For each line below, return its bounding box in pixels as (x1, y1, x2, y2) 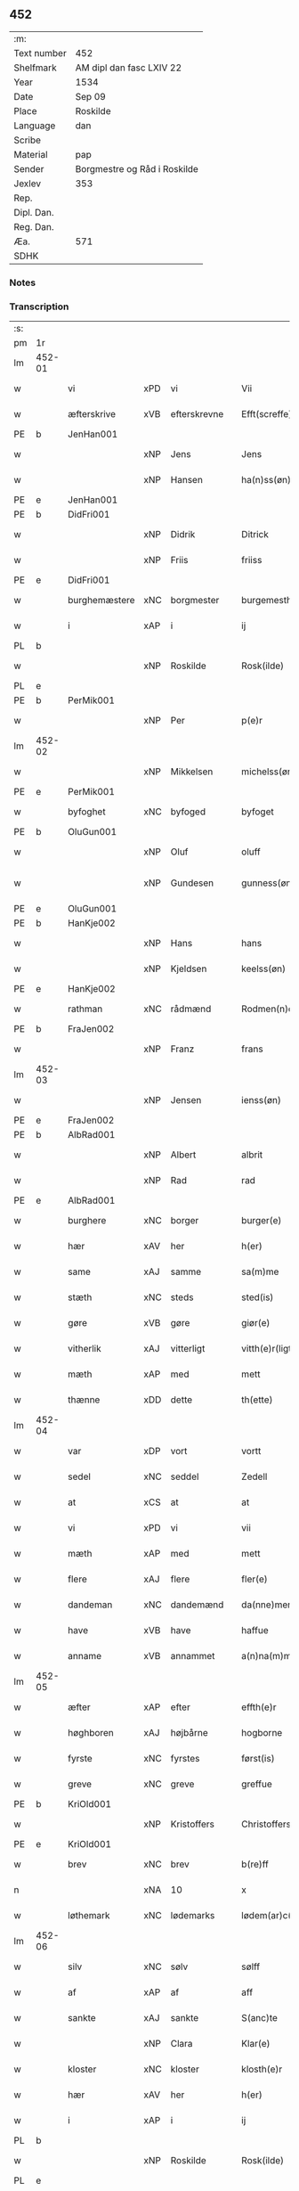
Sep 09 (75, 90, 107, 102)
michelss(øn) (241, 765, 296, 778)
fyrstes (170, 1753, 200, 1765)
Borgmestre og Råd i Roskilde (75, 162, 198, 175)
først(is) (241, 1753, 275, 1765)
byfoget (241, 805, 274, 818)
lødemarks (170, 1909, 215, 1922)
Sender (13, 162, 44, 175)
